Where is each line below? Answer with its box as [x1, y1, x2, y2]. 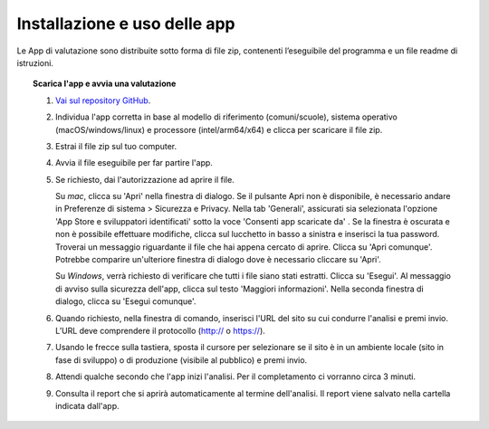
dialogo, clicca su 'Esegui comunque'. [55, 296, 197, 307]
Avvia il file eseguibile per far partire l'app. [55, 157, 213, 168]
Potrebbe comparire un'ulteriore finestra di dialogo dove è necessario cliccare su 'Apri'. [55, 254, 382, 265]
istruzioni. [16, 57, 54, 68]
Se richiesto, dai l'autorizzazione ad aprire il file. [55, 174, 235, 185]
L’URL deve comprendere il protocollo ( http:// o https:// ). [55, 325, 266, 336]
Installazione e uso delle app [16, 14, 235, 33]
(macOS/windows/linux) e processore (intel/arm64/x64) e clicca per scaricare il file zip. [55, 124, 383, 135]
